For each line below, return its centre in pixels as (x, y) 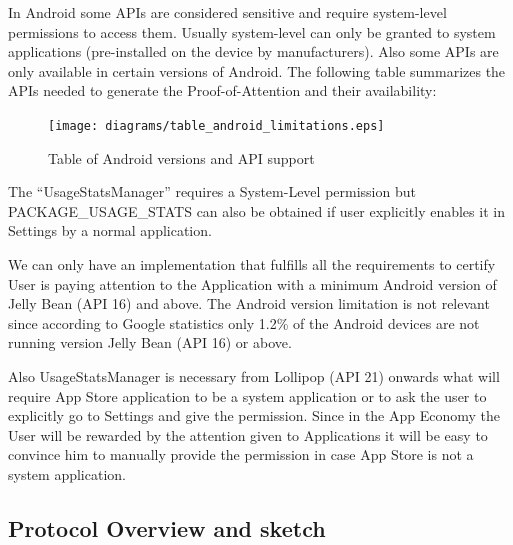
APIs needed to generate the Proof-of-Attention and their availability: (222, 90)
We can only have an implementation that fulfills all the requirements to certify (252, 264)
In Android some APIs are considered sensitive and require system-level (227, 12)
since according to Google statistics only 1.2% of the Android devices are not (244, 322)
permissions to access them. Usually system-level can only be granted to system (252, 31)
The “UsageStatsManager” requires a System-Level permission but (212, 191)
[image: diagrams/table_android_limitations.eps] (216, 125)
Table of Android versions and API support (181, 157)
